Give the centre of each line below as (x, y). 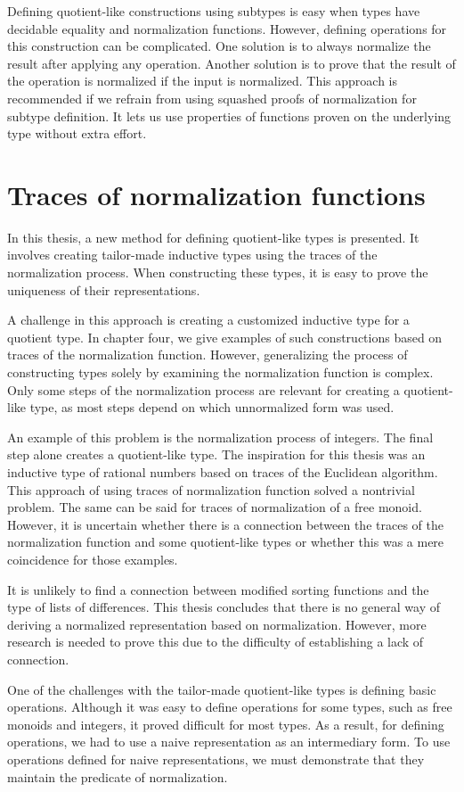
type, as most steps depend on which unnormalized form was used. (212, 407)
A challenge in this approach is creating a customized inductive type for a (208, 320)
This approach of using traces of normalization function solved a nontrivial (211, 489)
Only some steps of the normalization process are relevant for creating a (204, 389)
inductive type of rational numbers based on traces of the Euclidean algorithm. (223, 472)
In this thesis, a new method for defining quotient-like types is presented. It (213, 237)
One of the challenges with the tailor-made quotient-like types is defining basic (222, 689)
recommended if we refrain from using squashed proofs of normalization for (212, 98)
